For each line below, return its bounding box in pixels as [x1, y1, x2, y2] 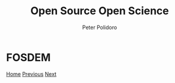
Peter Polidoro [82, 24, 117, 31]
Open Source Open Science [30, 4, 169, 18]
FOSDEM [6, 50, 51, 64]
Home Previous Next [6, 70, 57, 78]
